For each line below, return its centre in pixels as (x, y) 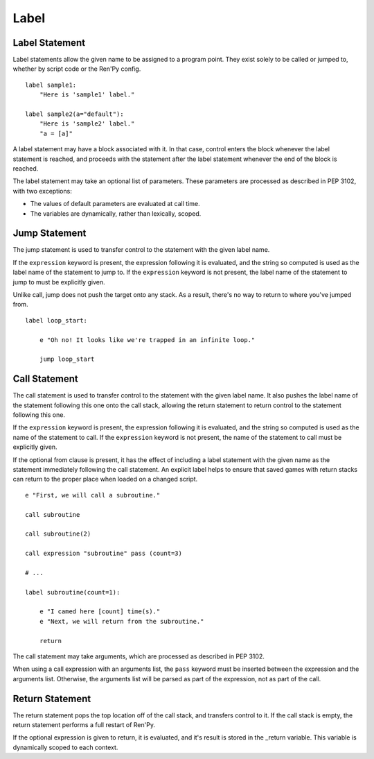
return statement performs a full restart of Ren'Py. (84, 725)
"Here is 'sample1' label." (87, 95)
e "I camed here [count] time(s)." (100, 612)
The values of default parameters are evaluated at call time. (115, 204)
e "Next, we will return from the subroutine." (122, 621)
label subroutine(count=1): (73, 592)
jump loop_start (67, 359)
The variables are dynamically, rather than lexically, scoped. (116, 213)
